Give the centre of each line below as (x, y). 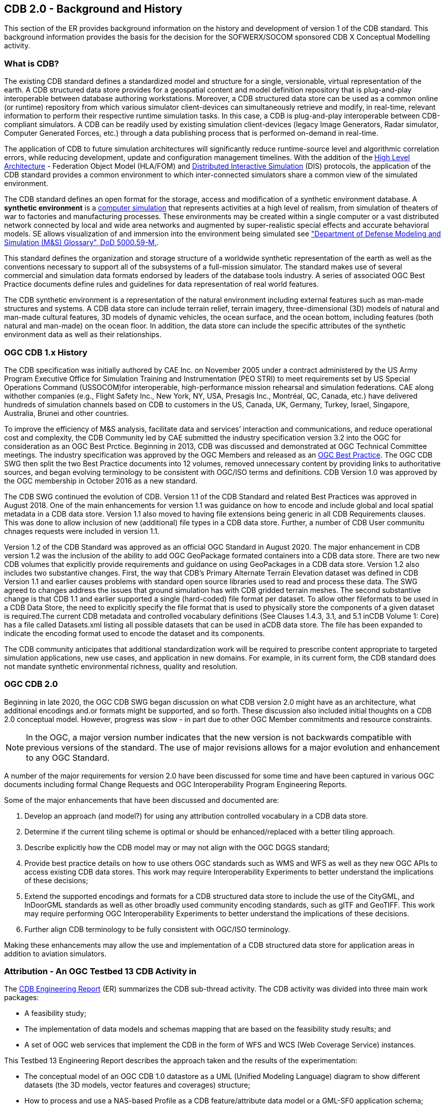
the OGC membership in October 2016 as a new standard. (101, 481)
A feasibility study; (55, 1013)
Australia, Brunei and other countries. (67, 413)
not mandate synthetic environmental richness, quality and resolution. (121, 666)
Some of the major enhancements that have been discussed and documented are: (142, 800)
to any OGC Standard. (68, 757)
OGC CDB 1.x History (46, 352)
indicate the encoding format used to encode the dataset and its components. (135, 633)
